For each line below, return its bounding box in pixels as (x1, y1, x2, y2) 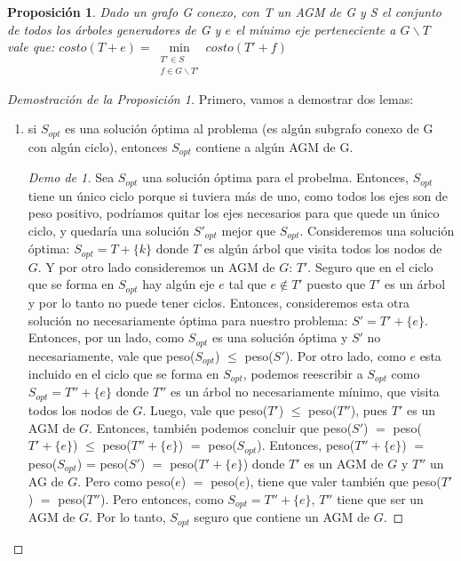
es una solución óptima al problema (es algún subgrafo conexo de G (65, 119, 433, 138)
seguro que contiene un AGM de (194, 508, 370, 526)
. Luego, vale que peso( (142, 400, 268, 419)
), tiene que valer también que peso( (245, 472, 441, 491)
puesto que (306, 275, 366, 293)
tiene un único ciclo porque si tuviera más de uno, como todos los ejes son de (28, 186, 449, 204)
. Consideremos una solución (299, 220, 455, 239)
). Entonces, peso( (257, 436, 355, 454)
